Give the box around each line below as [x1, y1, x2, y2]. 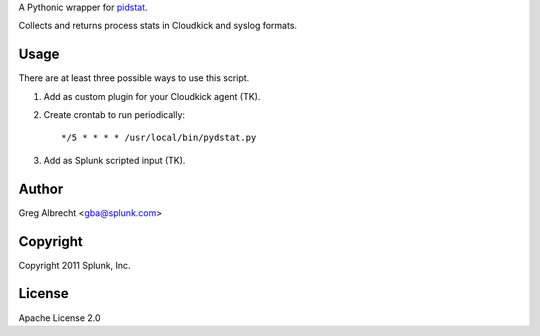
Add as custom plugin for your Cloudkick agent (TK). [43, 90, 261, 102]
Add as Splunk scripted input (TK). [43, 154, 186, 166]
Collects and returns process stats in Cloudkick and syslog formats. [18, 20, 298, 32]
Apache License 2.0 [18, 311, 101, 324]
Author [18, 180, 64, 197]
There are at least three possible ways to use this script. [18, 72, 250, 84]
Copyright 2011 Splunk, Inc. [18, 259, 131, 271]
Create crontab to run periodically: [43, 109, 185, 121]
